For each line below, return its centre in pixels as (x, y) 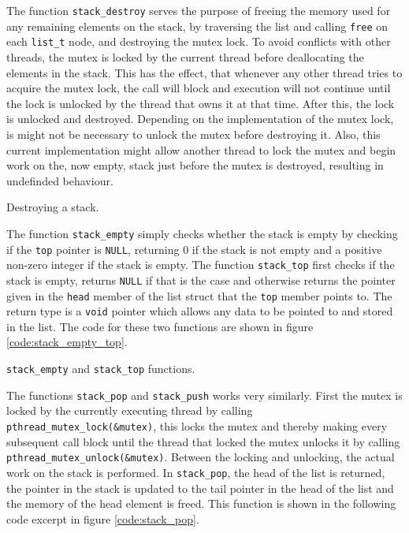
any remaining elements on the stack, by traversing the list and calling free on (197, 26)
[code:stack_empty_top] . (67, 342)
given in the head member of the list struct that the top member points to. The (199, 295)
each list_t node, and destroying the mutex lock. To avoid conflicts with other (199, 41)
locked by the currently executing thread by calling (130, 410)
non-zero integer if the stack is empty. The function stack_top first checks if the (201, 265)
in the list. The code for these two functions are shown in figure (160, 326)
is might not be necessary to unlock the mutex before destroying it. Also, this (193, 134)
